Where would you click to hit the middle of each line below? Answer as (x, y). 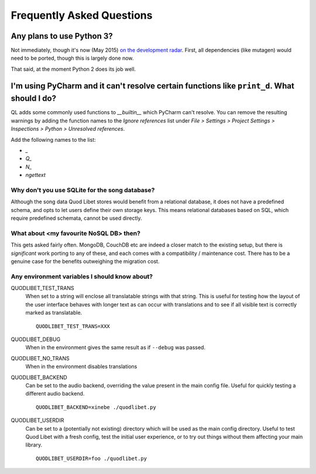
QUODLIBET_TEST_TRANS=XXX (73, 326)
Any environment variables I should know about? (82, 277)
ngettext (36, 175)
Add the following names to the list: (53, 139)
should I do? (34, 99)
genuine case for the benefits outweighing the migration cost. (85, 261)
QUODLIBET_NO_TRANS (40, 358)
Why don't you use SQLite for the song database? (83, 190)
